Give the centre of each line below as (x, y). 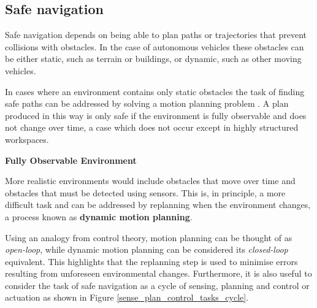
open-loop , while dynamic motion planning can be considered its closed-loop (147, 249)
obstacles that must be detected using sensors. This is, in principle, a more (145, 192)
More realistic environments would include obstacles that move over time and (150, 181)
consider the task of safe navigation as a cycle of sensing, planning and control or (157, 285)
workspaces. (27, 139)
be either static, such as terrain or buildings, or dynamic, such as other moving (153, 59)
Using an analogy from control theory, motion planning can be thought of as (149, 237)
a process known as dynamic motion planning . (99, 216)
